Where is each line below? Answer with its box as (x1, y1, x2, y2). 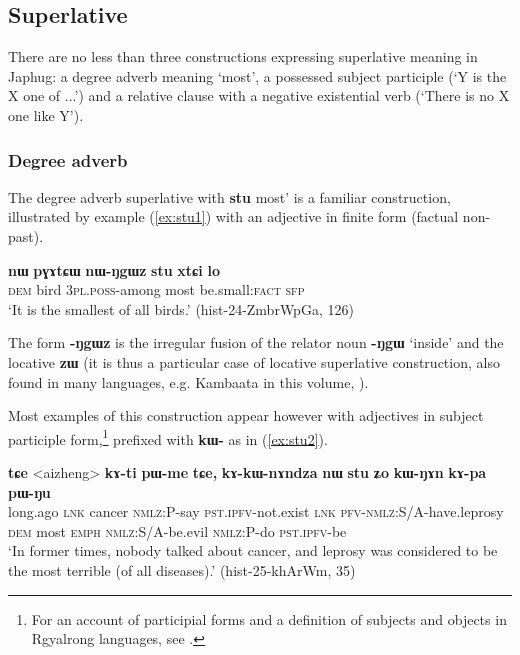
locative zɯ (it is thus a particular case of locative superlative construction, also (8, 351, 500, 372)
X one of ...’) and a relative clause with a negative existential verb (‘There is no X (8, 85, 510, 106)
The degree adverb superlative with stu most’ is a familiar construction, (8, 186, 451, 207)
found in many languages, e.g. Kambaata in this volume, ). (8, 371, 369, 392)
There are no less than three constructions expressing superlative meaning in (8, 46, 478, 67)
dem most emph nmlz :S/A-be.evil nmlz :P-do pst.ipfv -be (8, 520, 347, 541)
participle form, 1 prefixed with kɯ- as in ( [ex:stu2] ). (8, 425, 328, 449)
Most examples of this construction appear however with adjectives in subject (8, 405, 484, 426)
